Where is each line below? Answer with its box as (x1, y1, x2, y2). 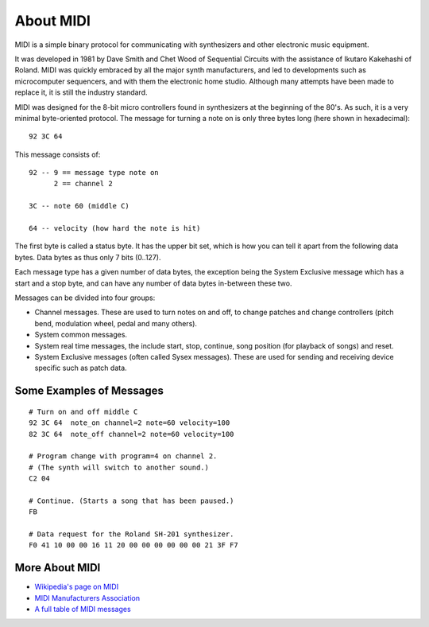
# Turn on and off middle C (29, 407, 138, 416)
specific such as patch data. (34, 363, 127, 373)
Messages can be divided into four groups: (14, 293, 156, 302)
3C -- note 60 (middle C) (29, 201, 130, 211)
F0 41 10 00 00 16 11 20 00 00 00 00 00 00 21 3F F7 (29, 541, 238, 550)
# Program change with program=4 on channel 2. (29, 452, 218, 461)
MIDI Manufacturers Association (34, 593, 141, 602)
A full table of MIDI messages (34, 605, 131, 614)
